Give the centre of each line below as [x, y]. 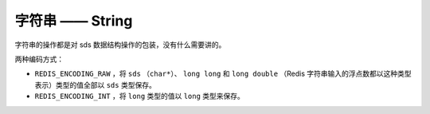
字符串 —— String [74, 21]
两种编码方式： [39, 59]
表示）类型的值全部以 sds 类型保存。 [96, 85]
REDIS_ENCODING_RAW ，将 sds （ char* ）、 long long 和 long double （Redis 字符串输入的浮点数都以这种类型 [223, 74]
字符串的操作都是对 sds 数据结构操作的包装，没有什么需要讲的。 [120, 45]
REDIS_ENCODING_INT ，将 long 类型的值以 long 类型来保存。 [139, 96]
